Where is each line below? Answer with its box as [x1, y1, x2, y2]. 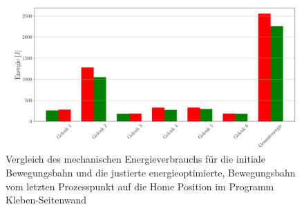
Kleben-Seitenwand [6, 192, 87, 207]
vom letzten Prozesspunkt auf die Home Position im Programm [6, 179, 274, 193]
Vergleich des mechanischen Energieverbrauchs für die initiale [6, 152, 265, 166]
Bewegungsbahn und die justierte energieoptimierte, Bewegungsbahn [6, 165, 296, 180]
